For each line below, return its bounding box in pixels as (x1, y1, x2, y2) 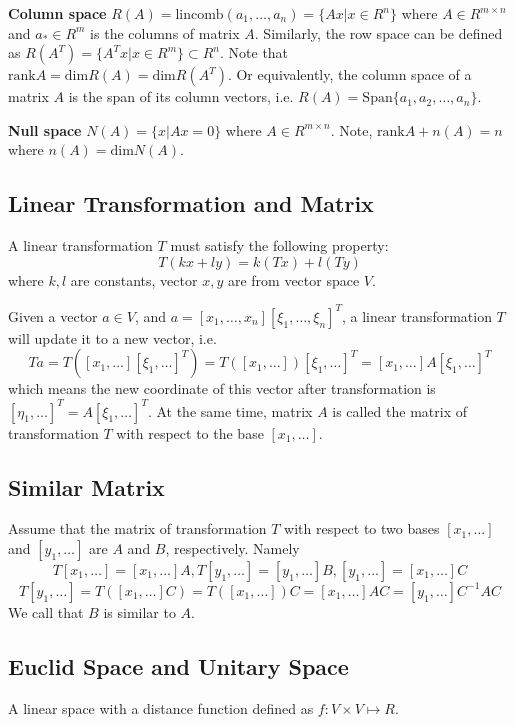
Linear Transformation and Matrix (8, 188, 374, 219)
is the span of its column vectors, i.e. (68, 86, 294, 107)
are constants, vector (70, 269, 198, 290)
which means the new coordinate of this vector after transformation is (8, 378, 436, 399)
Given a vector (8, 305, 98, 326)
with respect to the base (116, 422, 264, 443)
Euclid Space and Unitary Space (8, 650, 349, 681)
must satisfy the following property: (170, 235, 389, 256)
